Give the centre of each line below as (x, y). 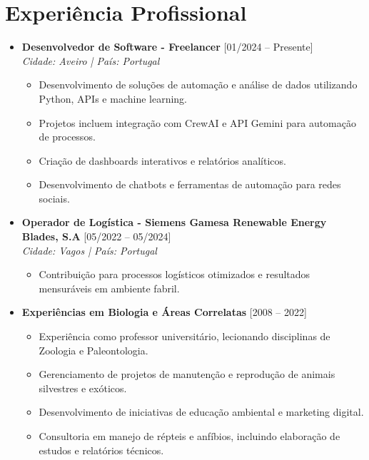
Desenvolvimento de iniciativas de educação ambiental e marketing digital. (201, 412)
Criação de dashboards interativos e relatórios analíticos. (162, 160)
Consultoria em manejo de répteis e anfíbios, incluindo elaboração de (189, 436)
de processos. (67, 137)
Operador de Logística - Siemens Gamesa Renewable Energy (174, 222)
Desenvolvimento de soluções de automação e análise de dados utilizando (198, 85)
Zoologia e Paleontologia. (93, 350)
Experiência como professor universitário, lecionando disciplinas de (184, 336)
